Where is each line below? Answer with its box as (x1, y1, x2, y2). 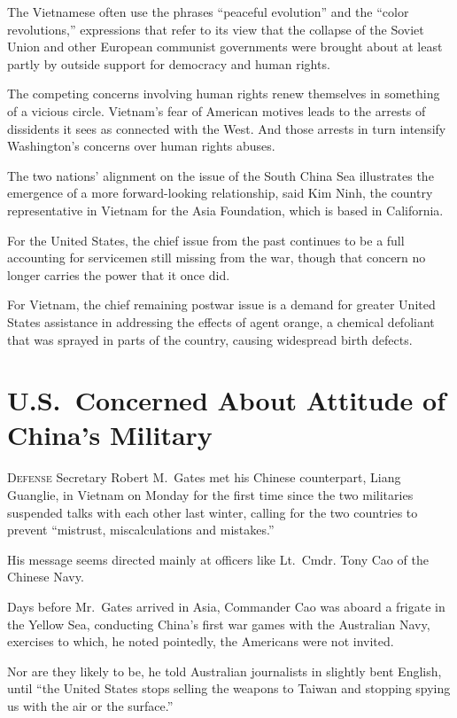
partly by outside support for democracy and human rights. (7, 54, 330, 73)
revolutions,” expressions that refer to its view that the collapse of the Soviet (7, 20, 424, 38)
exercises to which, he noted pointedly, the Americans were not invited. (7, 632, 394, 651)
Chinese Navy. (7, 567, 84, 586)
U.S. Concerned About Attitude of (7, 382, 445, 418)
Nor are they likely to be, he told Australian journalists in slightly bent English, (7, 661, 442, 680)
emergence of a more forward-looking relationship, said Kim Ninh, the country (7, 183, 433, 202)
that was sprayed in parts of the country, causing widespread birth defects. (7, 330, 413, 348)
